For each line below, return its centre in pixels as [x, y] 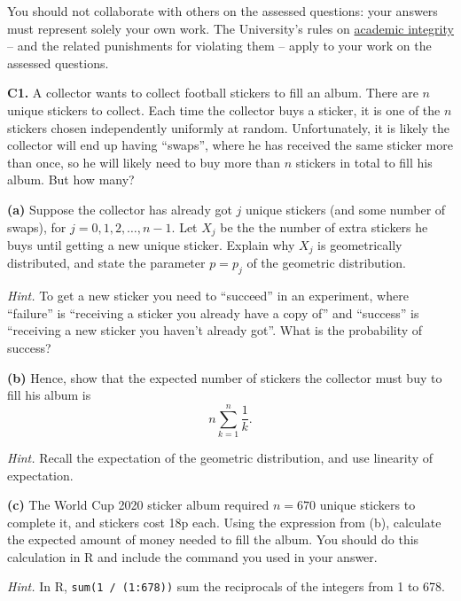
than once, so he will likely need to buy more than [144, 162]
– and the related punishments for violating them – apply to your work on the [219, 46]
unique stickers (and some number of [346, 209]
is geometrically [360, 244]
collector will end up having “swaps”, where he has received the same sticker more [230, 145]
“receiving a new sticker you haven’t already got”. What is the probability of [215, 330]
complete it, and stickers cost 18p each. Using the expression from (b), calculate [224, 522]
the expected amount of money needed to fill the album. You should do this [213, 539]
